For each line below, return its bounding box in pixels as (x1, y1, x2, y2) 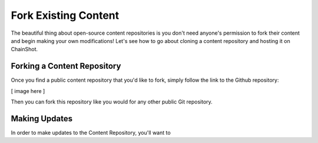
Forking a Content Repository (11, 61, 121, 71)
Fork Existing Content (11, 9, 120, 22)
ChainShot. (11, 46, 38, 53)
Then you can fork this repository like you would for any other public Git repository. (11, 98, 213, 105)
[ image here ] (11, 87, 45, 94)
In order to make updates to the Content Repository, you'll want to (11, 129, 171, 136)
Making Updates (11, 114, 73, 124)
